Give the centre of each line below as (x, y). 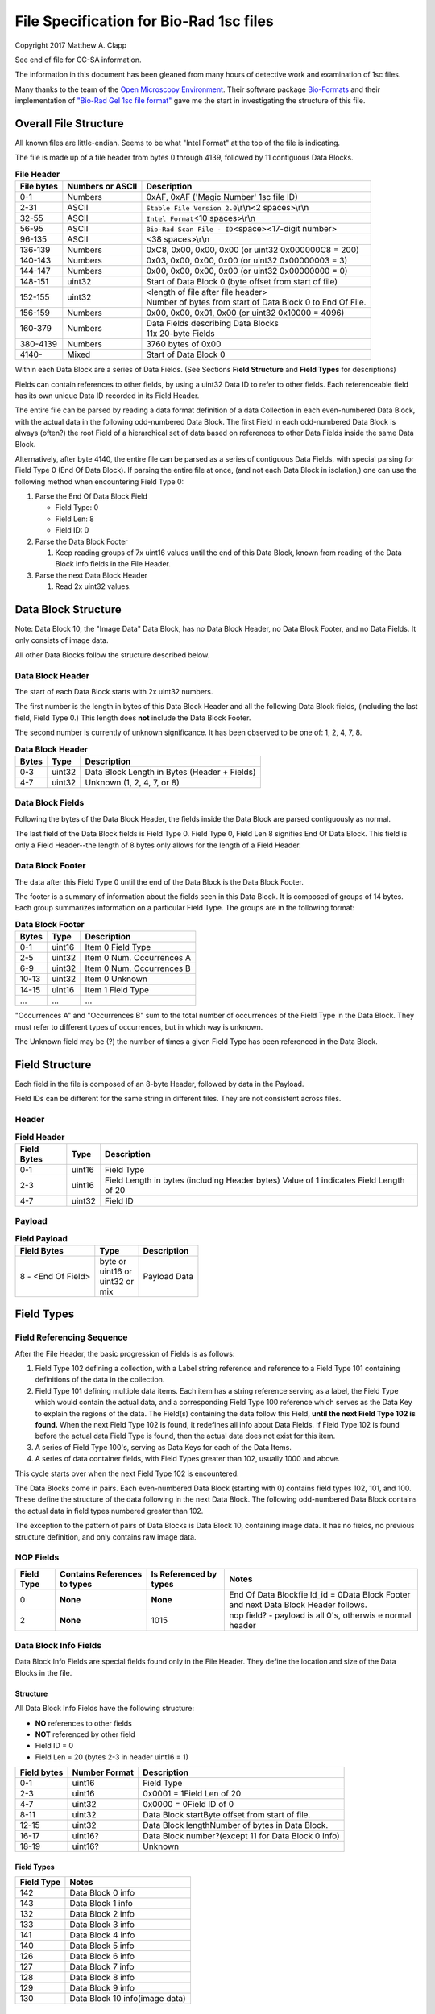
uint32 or (117, 1281)
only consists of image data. (62, 640)
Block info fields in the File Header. (113, 564)
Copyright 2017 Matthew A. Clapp (71, 45)
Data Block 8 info (102, 1978)
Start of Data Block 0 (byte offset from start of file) (242, 282)
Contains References (101, 1573)
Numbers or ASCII (102, 187)
